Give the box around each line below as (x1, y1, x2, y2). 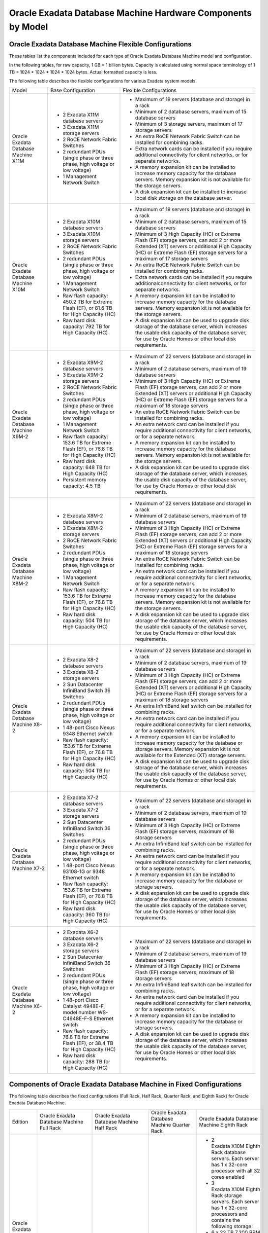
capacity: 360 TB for (62, 911, 111, 918)
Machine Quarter (150, 1121, 190, 1128)
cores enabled (211, 1173, 245, 1180)
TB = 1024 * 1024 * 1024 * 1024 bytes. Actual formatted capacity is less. (9, 69, 157, 75)
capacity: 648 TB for (62, 464, 111, 471)
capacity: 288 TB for (62, 1058, 111, 1065)
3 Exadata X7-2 (62, 806, 99, 813)
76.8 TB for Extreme (62, 1034, 109, 1041)
